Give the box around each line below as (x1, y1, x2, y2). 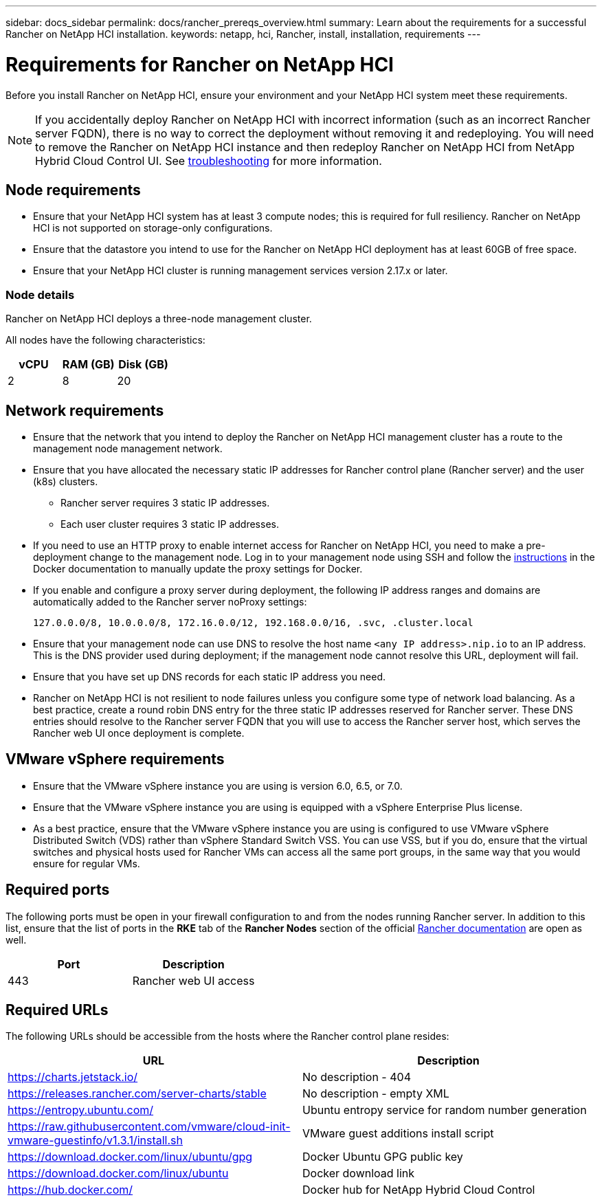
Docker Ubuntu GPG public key (302, 1150, 463, 1164)
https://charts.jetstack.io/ (8, 1070, 138, 1084)
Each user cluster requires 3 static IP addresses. (60, 517, 279, 530)
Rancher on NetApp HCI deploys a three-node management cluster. (5, 313, 312, 325)
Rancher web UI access (132, 973, 255, 988)
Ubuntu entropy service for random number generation (302, 1103, 587, 1117)
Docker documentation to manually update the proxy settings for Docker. (33, 562, 363, 575)
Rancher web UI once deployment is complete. (33, 726, 245, 739)
